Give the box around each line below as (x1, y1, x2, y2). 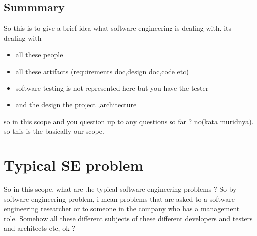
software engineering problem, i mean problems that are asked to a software (4, 193, 235, 204)
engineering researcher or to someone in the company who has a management (4, 203, 240, 214)
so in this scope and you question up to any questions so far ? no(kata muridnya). (4, 116, 254, 126)
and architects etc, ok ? (4, 223, 75, 233)
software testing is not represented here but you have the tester (15, 82, 209, 93)
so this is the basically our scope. (4, 126, 104, 136)
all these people (15, 49, 63, 60)
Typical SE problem (4, 155, 144, 175)
